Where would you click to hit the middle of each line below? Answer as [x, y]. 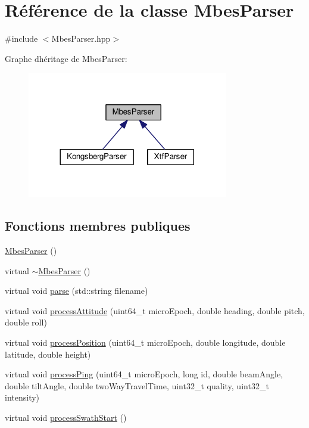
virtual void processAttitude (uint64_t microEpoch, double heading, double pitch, [155, 310]
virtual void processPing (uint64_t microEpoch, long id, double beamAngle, [144, 374]
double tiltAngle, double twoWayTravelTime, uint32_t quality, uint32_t [137, 385]
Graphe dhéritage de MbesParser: [66, 58]
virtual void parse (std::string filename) [77, 291]
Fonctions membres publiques [98, 226]
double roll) [26, 322]
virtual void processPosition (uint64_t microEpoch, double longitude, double [145, 342]
